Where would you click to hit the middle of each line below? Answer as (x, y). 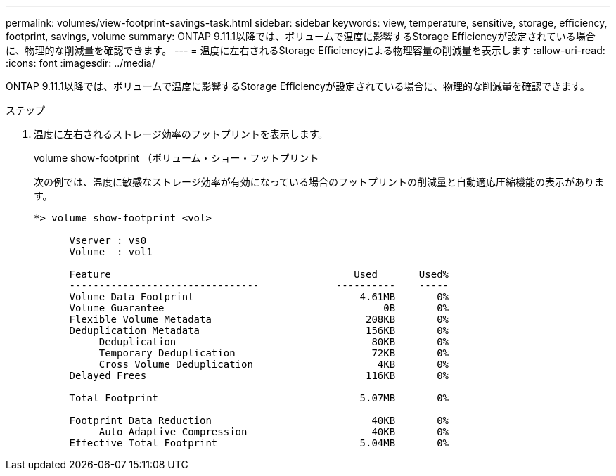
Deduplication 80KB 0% (274, 342)
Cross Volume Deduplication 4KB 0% (274, 364)
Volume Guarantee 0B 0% (259, 308)
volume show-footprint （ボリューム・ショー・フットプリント (177, 158)
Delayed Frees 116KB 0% (259, 375)
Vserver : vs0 (108, 240)
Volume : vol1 (111, 252)
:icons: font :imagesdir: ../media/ (81, 63)
